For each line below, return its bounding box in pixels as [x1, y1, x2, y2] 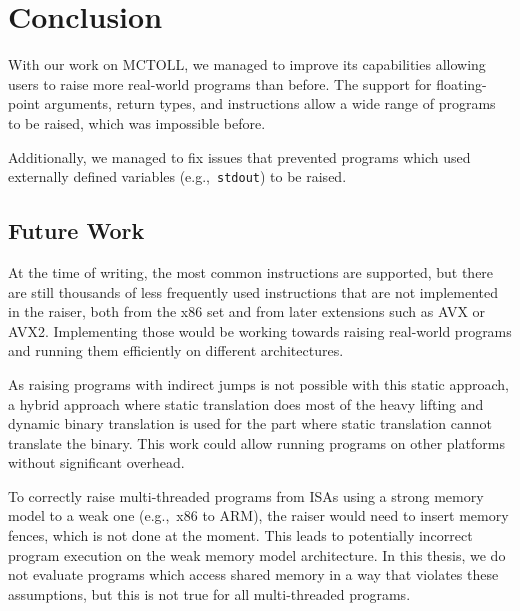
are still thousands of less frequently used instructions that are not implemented [8, 281, 498, 302]
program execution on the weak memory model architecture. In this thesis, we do [8, 544, 506, 565]
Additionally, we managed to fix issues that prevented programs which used [8, 146, 471, 167]
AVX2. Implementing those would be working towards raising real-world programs [8, 320, 512, 341]
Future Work [8, 215, 145, 246]
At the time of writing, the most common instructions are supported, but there [8, 261, 494, 282]
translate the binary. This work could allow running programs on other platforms [8, 432, 505, 453]
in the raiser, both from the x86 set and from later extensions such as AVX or [8, 301, 486, 322]
